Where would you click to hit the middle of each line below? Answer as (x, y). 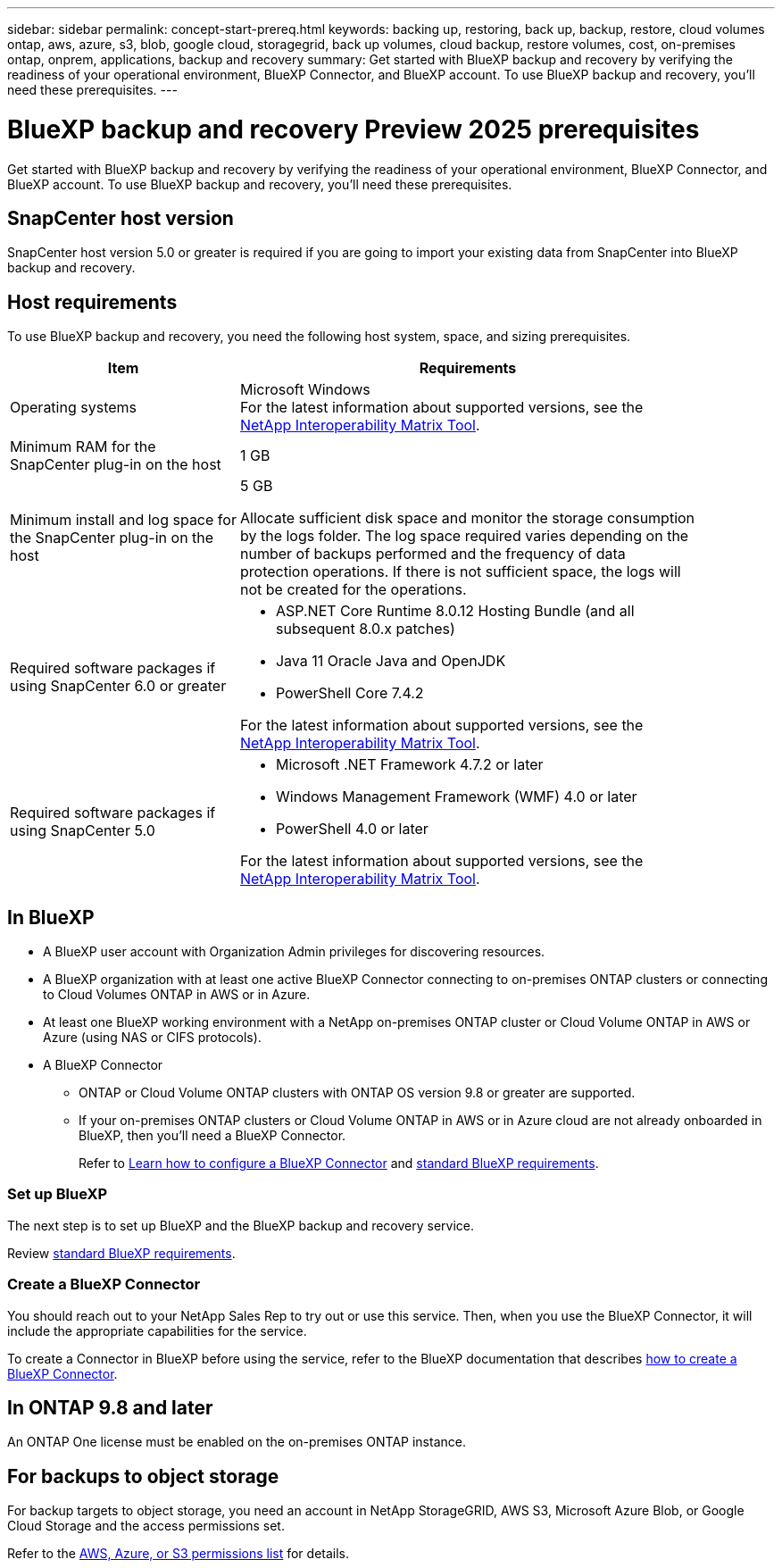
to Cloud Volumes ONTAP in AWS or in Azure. (177, 995)
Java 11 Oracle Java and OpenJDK (391, 661)
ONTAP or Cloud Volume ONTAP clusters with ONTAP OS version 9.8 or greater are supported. (357, 1093)
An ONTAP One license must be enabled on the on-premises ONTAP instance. (237, 1442)
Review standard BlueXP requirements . (121, 1253)
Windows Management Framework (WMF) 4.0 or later (456, 797)
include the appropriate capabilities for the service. (157, 1330)
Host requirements (92, 302)
